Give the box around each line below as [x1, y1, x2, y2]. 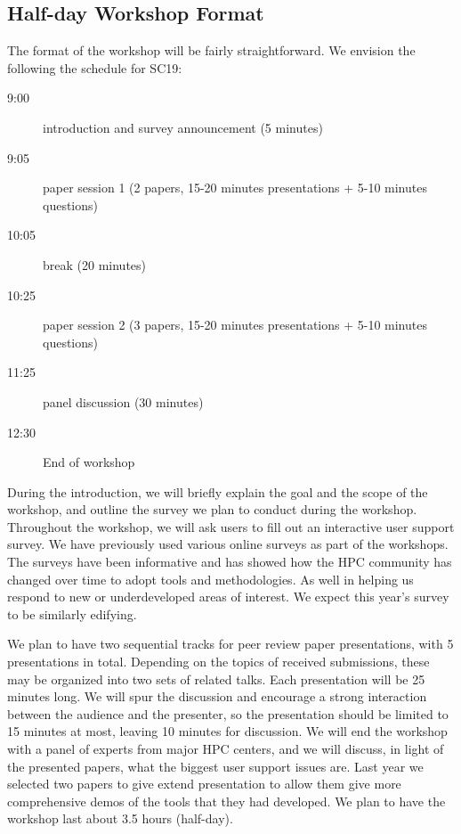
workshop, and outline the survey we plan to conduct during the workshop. [7, 500, 417, 519]
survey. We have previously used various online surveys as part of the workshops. [7, 535, 449, 553]
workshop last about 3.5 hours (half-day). [7, 809, 233, 828]
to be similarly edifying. [7, 604, 137, 623]
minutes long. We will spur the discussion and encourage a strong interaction [7, 687, 427, 706]
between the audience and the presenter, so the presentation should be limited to [7, 704, 449, 723]
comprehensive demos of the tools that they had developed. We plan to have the [7, 791, 446, 810]
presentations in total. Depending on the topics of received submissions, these [7, 652, 430, 671]
